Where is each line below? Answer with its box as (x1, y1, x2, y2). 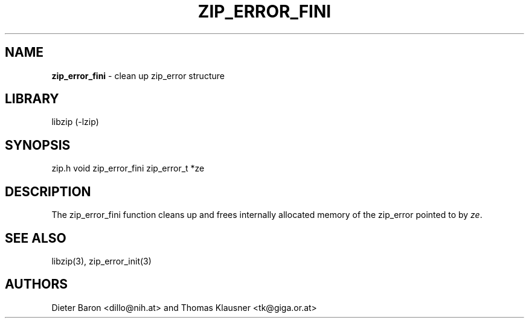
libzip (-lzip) (51, 117, 99, 127)
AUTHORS (5, 277, 68, 292)
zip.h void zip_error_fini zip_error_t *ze (51, 163, 205, 174)
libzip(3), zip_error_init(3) (51, 255, 152, 266)
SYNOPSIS (5, 137, 71, 153)
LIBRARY (5, 91, 59, 107)
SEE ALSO (5, 230, 66, 246)
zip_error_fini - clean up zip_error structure (51, 70, 225, 81)
